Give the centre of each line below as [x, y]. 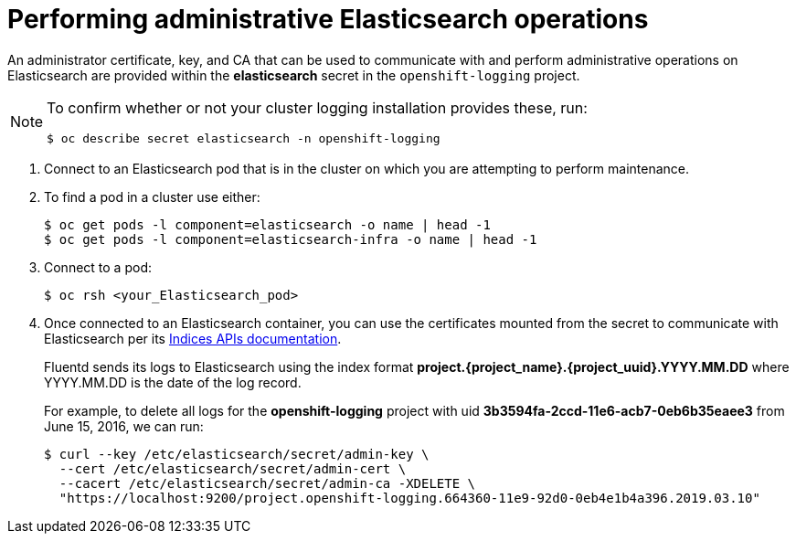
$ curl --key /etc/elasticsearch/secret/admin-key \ [237, 454]
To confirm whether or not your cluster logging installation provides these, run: [317, 107]
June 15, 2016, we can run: [124, 426]
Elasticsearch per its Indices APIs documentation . [193, 338]
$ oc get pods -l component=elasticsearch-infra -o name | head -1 [291, 239]
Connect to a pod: [98, 267]
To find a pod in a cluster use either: [152, 196]
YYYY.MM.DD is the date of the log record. [173, 382]
